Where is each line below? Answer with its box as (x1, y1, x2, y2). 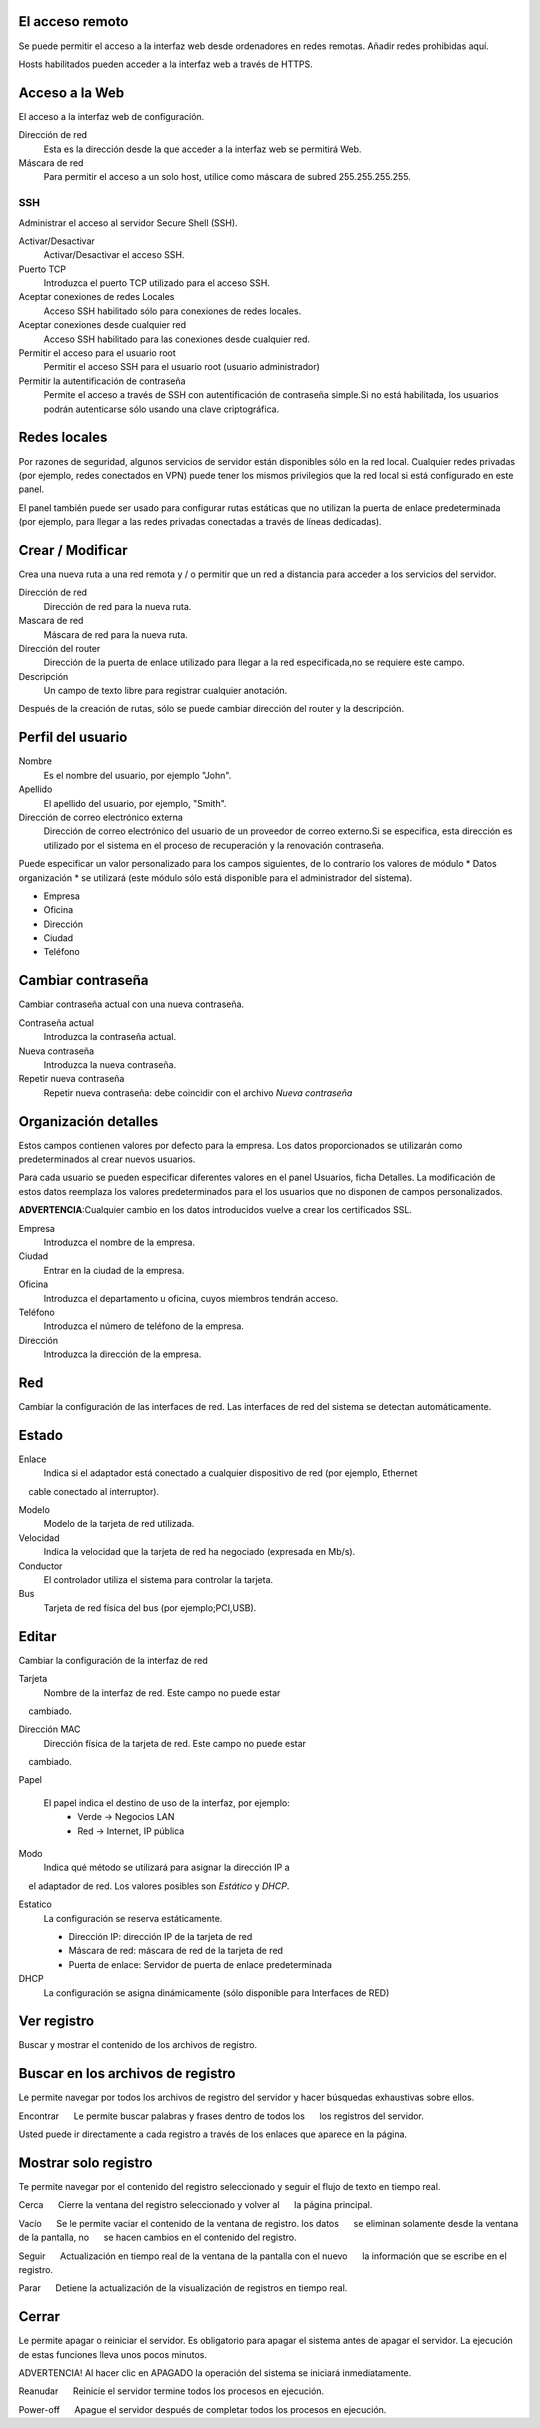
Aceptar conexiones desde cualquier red (18, 319, 187, 331)
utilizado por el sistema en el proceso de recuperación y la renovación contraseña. (43, 839, 385, 851)
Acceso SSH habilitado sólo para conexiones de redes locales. (43, 305, 302, 317)
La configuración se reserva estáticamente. (43, 1912, 223, 1924)
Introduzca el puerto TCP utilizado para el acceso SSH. (43, 277, 270, 289)
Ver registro (18, 2013, 95, 2030)
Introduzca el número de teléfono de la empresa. (43, 1320, 245, 1332)
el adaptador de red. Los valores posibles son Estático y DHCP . (28, 1880, 290, 1892)
